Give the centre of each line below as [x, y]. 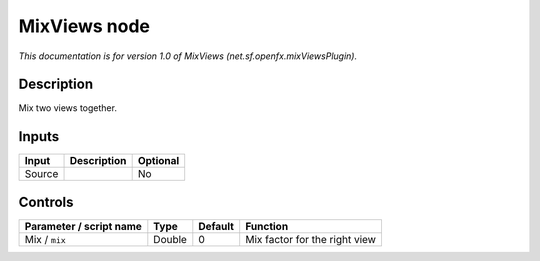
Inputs [39, 136]
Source [41, 174]
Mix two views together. [67, 108]
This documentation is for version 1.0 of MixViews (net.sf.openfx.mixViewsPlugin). [188, 56]
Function [267, 226]
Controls [46, 201]
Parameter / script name [83, 226]
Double [170, 239]
